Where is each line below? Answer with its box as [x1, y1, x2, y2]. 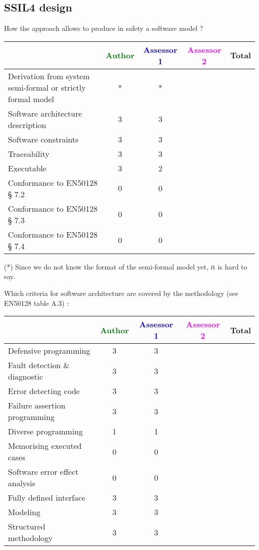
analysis [8, 477, 35, 489]
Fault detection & [8, 359, 70, 371]
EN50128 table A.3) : [4, 297, 69, 308]
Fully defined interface [8, 492, 86, 504]
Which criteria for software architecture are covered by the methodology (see [4, 287, 239, 298]
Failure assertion [8, 400, 66, 412]
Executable [8, 162, 47, 174]
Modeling [8, 506, 40, 518]
